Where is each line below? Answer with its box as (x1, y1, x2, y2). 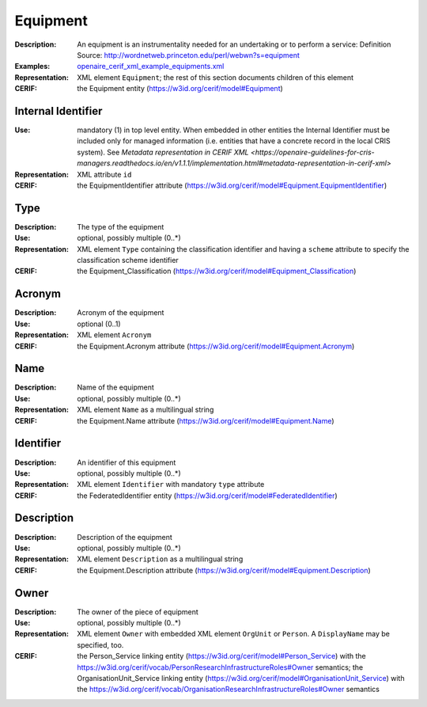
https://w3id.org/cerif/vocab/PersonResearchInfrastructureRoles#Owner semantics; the (77, 662, 364, 672)
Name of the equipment (77, 382, 154, 392)
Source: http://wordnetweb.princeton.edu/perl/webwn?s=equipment (77, 50, 300, 59)
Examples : (14, 62, 51, 71)
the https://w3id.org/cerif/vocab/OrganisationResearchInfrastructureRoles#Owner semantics (77, 685, 380, 694)
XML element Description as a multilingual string (77, 554, 244, 564)
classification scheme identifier (77, 256, 179, 265)
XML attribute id (77, 169, 132, 179)
